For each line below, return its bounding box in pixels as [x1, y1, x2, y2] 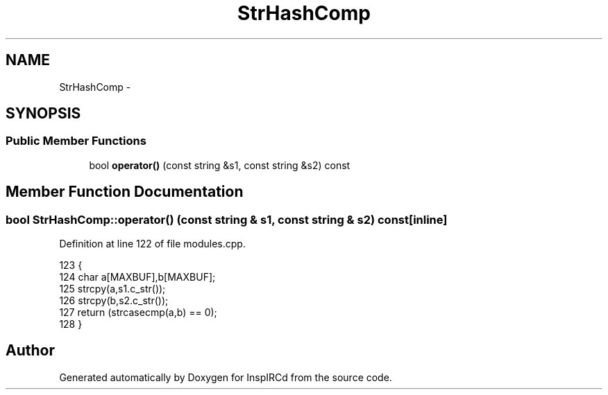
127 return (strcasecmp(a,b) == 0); [59, 306, 217, 319]
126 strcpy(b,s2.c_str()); [59, 295, 169, 307]
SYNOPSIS [6, 105, 81, 123]
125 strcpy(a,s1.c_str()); [59, 283, 166, 295]
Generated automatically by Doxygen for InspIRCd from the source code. [59, 371, 392, 383]
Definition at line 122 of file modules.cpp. [59, 238, 246, 250]
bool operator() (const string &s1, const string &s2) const [89, 159, 351, 171]
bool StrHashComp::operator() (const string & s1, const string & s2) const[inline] [6, 212, 448, 227]
